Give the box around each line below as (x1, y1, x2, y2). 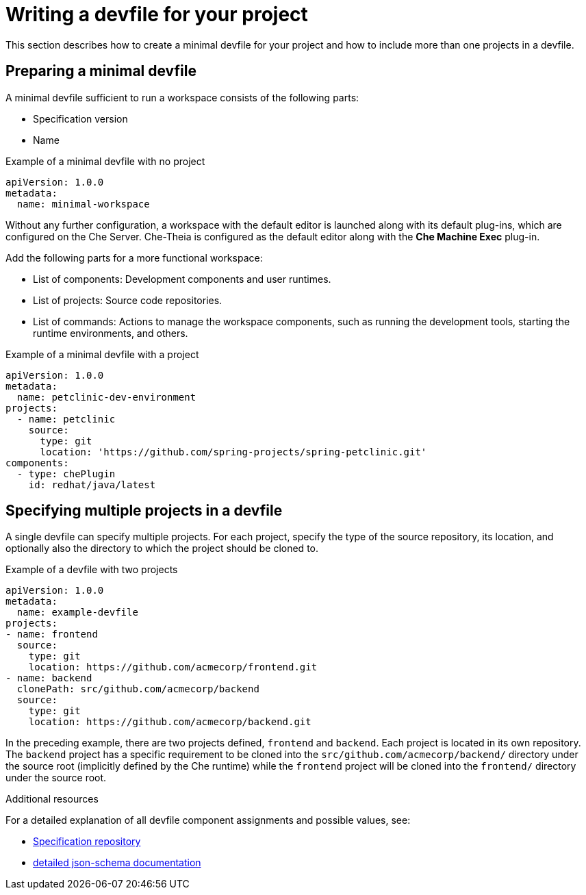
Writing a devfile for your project (5, 3, 308, 26)
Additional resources (5, 793, 99, 805)
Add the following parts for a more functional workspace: (5, 251, 263, 264)
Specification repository (33, 835, 141, 848)
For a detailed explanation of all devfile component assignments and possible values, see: (5, 814, 411, 827)
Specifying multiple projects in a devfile (5, 502, 283, 520)
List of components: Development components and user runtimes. (33, 273, 331, 285)
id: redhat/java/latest (28, 479, 156, 490)
